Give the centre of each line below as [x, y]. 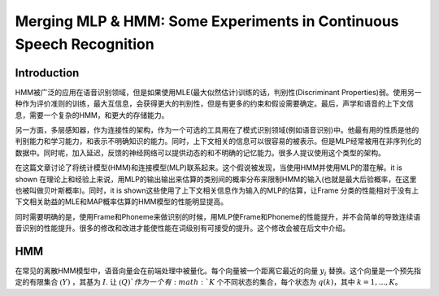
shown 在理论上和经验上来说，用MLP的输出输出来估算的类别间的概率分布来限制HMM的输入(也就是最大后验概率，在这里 [216, 179]
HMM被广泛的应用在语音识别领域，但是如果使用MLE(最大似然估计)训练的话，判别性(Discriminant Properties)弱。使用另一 [218, 92]
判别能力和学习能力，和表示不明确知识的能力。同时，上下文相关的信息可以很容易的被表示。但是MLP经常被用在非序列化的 [218, 141]
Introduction [47, 73]
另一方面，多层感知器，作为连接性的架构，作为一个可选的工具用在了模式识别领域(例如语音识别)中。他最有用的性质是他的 [217, 130]
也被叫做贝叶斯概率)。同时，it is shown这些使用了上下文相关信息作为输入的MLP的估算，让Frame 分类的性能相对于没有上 [217, 190]
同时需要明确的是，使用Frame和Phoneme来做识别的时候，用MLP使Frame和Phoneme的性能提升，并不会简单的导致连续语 [218, 216]
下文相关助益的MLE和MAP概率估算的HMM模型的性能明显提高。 [121, 202]
